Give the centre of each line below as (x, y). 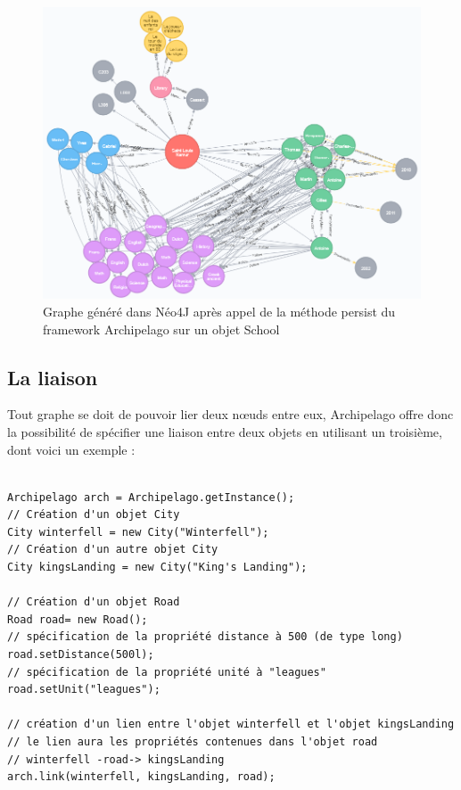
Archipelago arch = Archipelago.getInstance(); (151, 497)
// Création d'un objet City (94, 515)
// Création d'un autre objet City (113, 550)
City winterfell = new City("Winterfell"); (138, 532)
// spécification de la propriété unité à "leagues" (167, 672)
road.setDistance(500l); (81, 655)
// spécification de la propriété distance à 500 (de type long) (205, 637)
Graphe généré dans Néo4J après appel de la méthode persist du (219, 311)
